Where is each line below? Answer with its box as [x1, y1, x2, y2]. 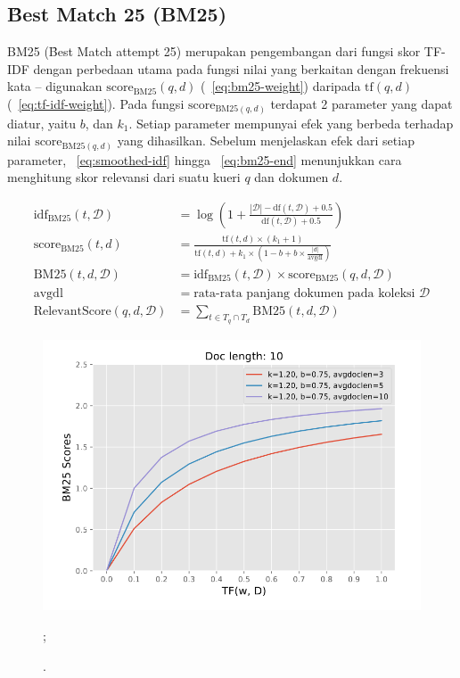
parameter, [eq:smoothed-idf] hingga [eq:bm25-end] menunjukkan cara [7, 150, 402, 169]
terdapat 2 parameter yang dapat [270, 94, 453, 112]
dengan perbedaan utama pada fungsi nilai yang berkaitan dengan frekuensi [33, 59, 449, 78]
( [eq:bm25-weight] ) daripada [201, 77, 361, 95]
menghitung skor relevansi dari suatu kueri [7, 168, 241, 186]
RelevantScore [33, 304, 111, 318]
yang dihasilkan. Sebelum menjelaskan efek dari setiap [117, 131, 415, 150]
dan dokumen [254, 168, 329, 186]
